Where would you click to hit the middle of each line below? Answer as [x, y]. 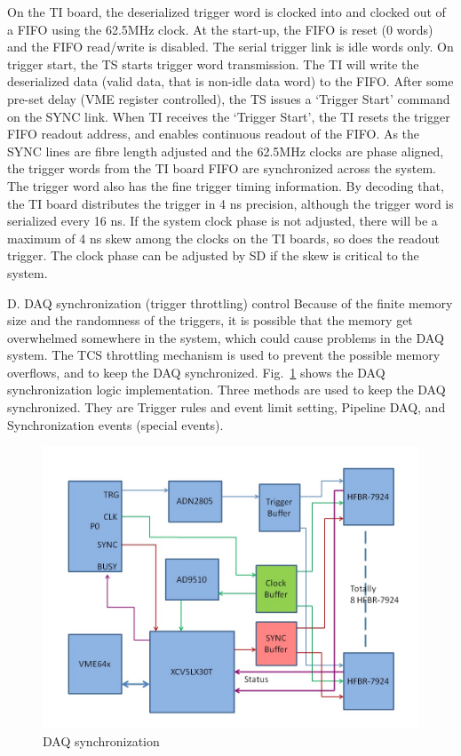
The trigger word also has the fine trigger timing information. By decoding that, [226, 185]
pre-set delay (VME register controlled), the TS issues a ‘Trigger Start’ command [229, 98]
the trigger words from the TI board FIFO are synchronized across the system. [222, 168]
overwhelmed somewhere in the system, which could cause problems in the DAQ [226, 337]
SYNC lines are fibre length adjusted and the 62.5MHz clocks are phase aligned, [226, 151]
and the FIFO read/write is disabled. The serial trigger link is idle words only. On [230, 47]
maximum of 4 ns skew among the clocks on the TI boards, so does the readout [223, 238]
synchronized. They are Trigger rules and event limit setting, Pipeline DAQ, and [227, 407]
